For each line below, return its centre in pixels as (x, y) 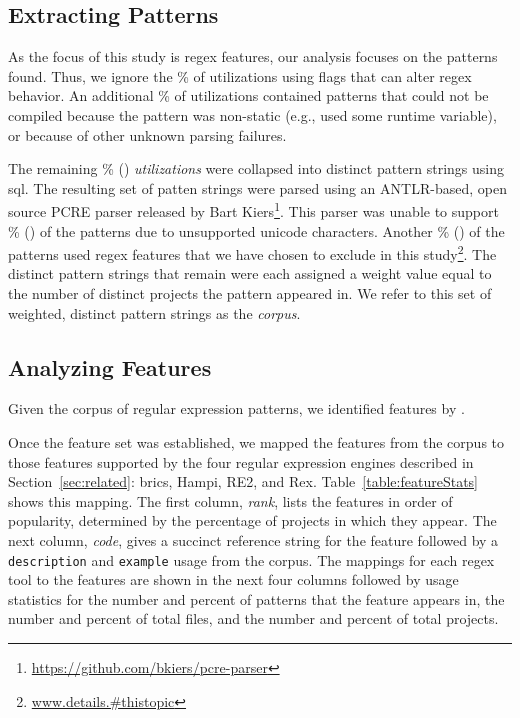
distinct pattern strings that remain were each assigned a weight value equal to (250, 273)
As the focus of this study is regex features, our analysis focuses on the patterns (253, 56)
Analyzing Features (110, 366)
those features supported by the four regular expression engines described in (241, 461)
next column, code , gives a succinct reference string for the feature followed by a (253, 540)
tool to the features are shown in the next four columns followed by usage (233, 579)
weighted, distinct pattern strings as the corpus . (154, 312)
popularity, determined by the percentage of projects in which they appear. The (252, 520)
